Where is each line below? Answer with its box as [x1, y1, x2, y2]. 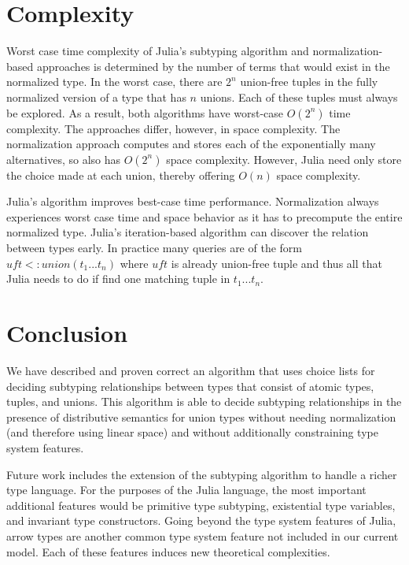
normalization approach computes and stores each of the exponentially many [6, 136, 376, 152]
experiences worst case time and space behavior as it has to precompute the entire [6, 208, 403, 225]
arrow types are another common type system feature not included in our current [6, 527, 399, 544]
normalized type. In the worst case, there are [6, 73, 223, 90]
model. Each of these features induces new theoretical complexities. [6, 543, 330, 559]
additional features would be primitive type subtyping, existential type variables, [6, 496, 396, 513]
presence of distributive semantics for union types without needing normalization [6, 408, 396, 425]
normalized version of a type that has [6, 88, 186, 105]
